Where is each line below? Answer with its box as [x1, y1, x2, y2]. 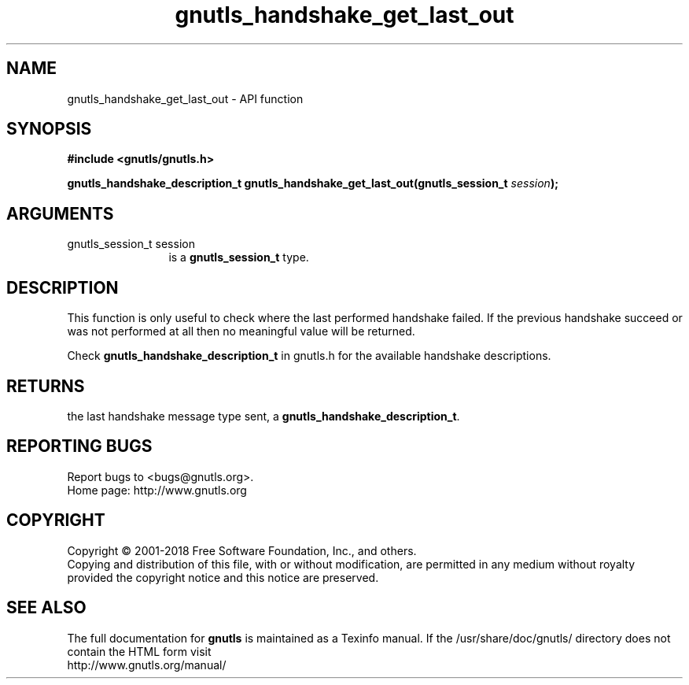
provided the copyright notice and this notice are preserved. [67, 570, 379, 584]
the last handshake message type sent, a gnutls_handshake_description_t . [67, 409, 460, 423]
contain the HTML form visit [67, 644, 212, 658]
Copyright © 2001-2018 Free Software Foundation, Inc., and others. [67, 543, 417, 557]
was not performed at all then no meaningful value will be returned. [67, 324, 415, 339]
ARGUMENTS [6, 203, 114, 224]
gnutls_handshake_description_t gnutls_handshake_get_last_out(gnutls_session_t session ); [67, 176, 558, 191]
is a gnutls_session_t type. [168, 250, 309, 265]
